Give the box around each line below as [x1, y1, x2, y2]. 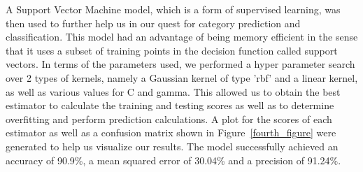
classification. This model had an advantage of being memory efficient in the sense [6, 29, 358, 44]
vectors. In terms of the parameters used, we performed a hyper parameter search [6, 57, 355, 71]
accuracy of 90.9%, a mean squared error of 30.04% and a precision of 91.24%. [6, 152, 341, 167]
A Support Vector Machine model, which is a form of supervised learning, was [6, 2, 341, 16]
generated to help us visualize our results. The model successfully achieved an [6, 138, 339, 153]
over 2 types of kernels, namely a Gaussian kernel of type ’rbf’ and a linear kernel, [6, 70, 358, 85]
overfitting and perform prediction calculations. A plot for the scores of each [6, 111, 332, 126]
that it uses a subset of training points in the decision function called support [6, 43, 338, 57]
